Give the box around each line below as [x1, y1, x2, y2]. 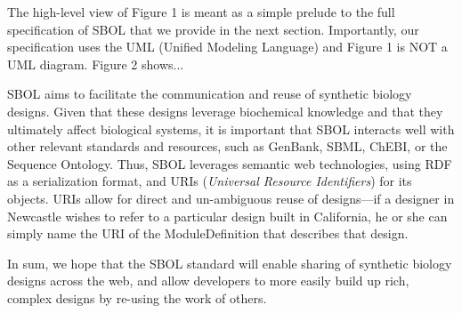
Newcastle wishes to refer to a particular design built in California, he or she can [7, 206, 448, 225]
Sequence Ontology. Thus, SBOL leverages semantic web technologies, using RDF [7, 154, 452, 173]
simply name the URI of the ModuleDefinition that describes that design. [7, 224, 409, 243]
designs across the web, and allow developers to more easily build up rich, [7, 271, 409, 290]
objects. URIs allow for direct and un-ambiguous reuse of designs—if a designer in [7, 189, 455, 207]
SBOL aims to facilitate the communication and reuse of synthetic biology [7, 84, 412, 103]
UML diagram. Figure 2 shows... [7, 54, 184, 73]
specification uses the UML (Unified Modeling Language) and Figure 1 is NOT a [7, 37, 448, 56]
